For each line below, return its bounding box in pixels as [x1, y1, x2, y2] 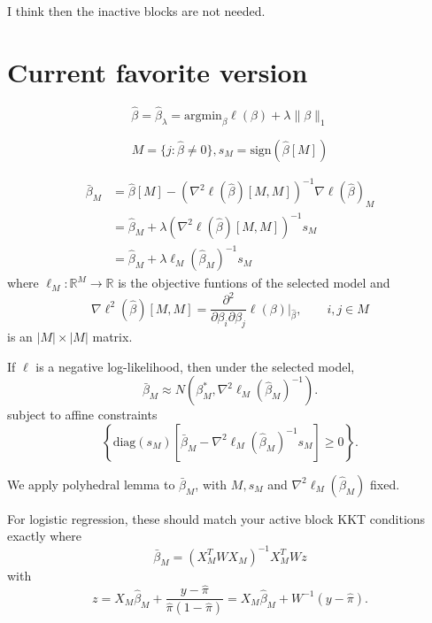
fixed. [370, 474, 400, 493]
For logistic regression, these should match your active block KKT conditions [7, 509, 426, 527]
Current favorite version [7, 53, 308, 89]
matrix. [92, 327, 133, 346]
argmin [184, 109, 222, 122]
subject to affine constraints [7, 405, 158, 424]
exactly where [7, 527, 82, 545]
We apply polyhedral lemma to [7, 474, 175, 493]
